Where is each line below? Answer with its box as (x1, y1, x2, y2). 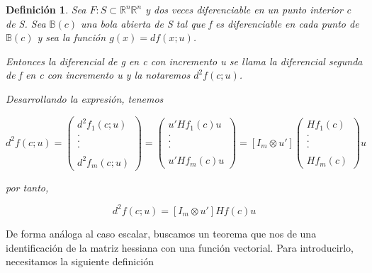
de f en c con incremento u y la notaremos (6, 67, 191, 82)
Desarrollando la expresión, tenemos (6, 91, 164, 106)
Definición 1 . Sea (6, 2, 86, 16)
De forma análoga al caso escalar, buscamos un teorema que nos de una (6, 225, 317, 240)
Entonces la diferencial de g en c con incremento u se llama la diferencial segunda (6, 53, 363, 68)
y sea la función (37, 30, 106, 45)
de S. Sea (6, 16, 46, 30)
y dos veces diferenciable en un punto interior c (145, 2, 351, 16)
